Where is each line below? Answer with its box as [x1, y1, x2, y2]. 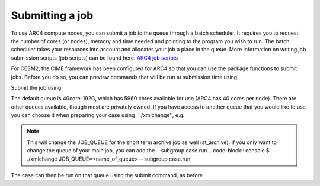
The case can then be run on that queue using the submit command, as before [11, 172, 203, 179]
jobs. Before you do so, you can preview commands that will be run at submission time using [11, 73, 238, 80]
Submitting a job [11, 9, 94, 22]
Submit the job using [11, 84, 62, 91]
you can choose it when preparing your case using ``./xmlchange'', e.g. [11, 112, 185, 119]
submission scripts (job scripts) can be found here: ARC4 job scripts [11, 54, 178, 61]
